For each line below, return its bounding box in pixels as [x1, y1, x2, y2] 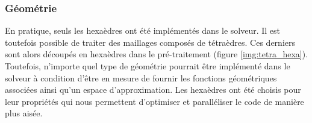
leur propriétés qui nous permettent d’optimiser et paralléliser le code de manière [5, 95, 304, 107]
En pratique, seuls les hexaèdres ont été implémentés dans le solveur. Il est [5, 24, 281, 37]
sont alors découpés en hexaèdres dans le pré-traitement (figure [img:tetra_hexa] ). [5, 48, 308, 60]
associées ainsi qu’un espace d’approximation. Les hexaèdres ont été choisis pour [5, 83, 301, 96]
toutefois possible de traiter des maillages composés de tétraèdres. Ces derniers [5, 36, 295, 48]
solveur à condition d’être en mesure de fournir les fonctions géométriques [5, 71, 277, 84]
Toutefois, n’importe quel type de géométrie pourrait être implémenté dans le [5, 60, 290, 72]
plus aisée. [5, 107, 43, 119]
